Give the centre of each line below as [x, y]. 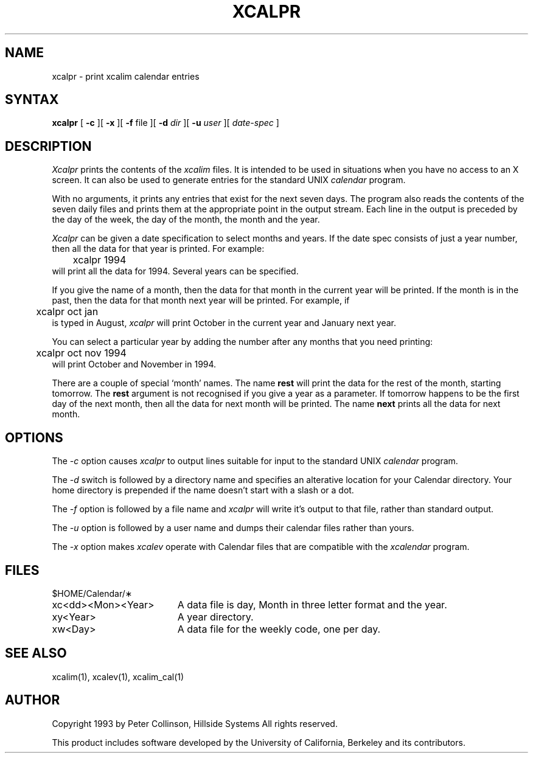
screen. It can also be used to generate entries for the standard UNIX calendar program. [229, 180]
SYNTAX [32, 100]
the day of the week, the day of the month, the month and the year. [186, 220]
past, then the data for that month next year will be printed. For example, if [201, 301]
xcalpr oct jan [67, 312]
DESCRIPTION [48, 146]
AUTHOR [33, 700]
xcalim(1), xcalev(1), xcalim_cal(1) [118, 676]
